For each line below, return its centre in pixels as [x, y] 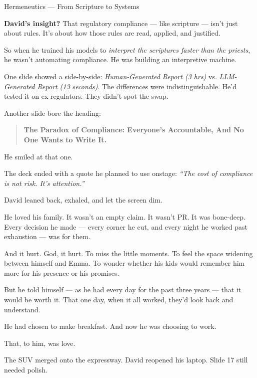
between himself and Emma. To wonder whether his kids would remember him [124, 263]
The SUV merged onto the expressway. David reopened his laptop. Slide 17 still [126, 360]
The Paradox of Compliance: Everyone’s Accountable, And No [134, 130]
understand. [22, 309]
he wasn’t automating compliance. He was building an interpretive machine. [120, 59]
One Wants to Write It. [65, 139]
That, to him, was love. [40, 343]
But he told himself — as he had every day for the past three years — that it [123, 290]
